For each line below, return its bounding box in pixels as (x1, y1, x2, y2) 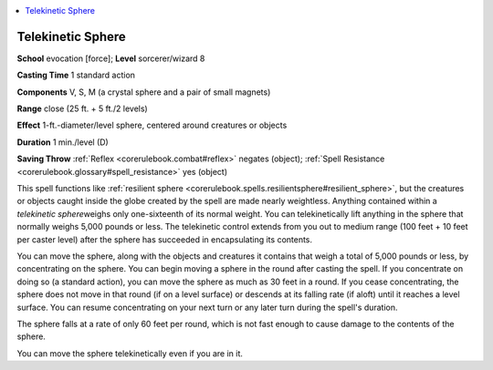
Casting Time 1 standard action (16, 69, 136, 81)
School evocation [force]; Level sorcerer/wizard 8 (16, 53, 205, 64)
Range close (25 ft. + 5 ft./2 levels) (16, 103, 148, 114)
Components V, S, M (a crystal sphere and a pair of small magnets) (16, 87, 271, 98)
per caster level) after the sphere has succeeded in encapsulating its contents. (16, 233, 313, 245)
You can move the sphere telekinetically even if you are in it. (16, 347, 244, 359)
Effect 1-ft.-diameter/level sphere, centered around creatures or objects (16, 119, 288, 131)
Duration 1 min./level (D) (16, 137, 109, 148)
